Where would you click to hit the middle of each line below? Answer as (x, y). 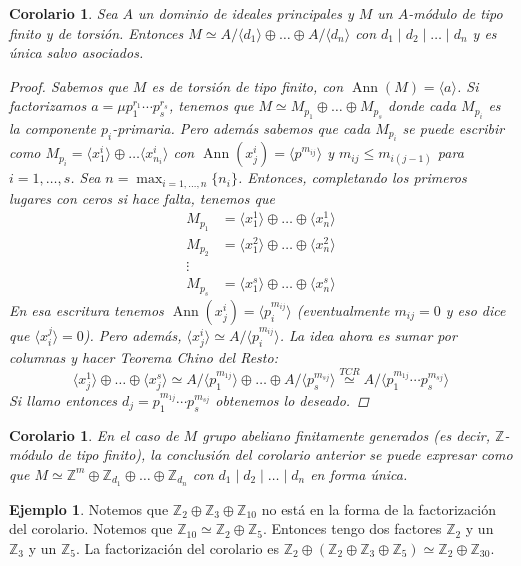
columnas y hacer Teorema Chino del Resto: (143, 356)
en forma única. (359, 473)
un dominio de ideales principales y (246, 13)
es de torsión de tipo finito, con (247, 85)
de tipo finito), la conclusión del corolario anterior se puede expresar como (285, 454)
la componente (52, 127)
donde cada (422, 105)
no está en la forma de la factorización (378, 508)
